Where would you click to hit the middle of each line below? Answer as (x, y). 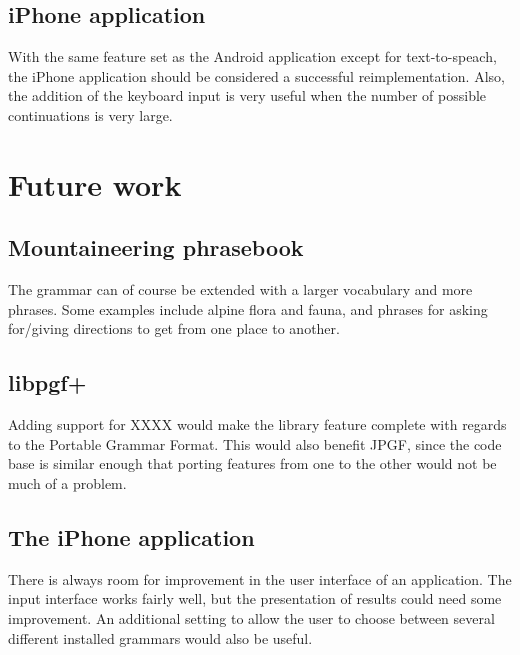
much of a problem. (67, 482)
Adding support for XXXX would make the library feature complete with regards (257, 424)
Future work (95, 183)
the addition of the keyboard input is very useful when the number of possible (247, 95)
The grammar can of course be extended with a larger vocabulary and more (240, 289)
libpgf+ (47, 382)
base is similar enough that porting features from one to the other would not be (252, 463)
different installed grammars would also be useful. (160, 637)
